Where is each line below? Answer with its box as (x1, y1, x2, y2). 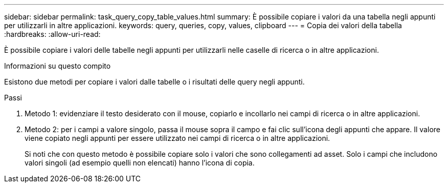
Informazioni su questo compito (4, 61, 111, 70)
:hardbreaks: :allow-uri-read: (4, 30, 101, 38)
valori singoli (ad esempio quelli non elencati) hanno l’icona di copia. (25, 158, 255, 167)
